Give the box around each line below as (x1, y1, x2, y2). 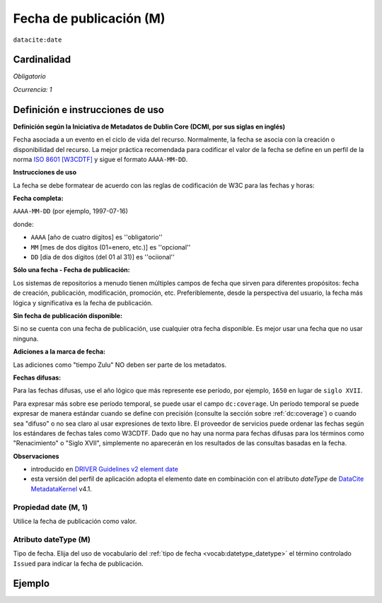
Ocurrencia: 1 (13, 85, 52, 93)
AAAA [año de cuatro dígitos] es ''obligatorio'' (30, 233, 163, 242)
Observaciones (13, 452, 59, 460)
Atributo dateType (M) (13, 534, 91, 544)
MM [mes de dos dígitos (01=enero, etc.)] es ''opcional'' (30, 242, 191, 251)
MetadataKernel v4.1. (30, 484, 92, 493)
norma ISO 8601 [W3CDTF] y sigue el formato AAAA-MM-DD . (13, 155, 188, 163)
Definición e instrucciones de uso (13, 103, 164, 116)
